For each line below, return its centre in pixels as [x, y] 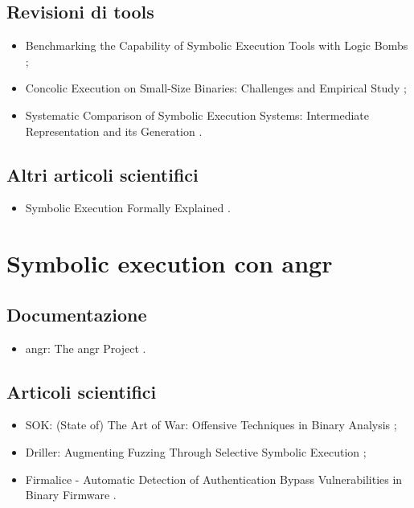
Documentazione [77, 314]
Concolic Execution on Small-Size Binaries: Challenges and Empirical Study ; [216, 88]
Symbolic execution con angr [170, 263]
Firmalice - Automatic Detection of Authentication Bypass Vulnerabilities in [214, 479]
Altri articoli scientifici [102, 174]
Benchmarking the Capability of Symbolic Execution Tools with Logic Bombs [217, 45]
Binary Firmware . [71, 495]
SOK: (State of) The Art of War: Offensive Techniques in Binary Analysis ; [211, 425]
